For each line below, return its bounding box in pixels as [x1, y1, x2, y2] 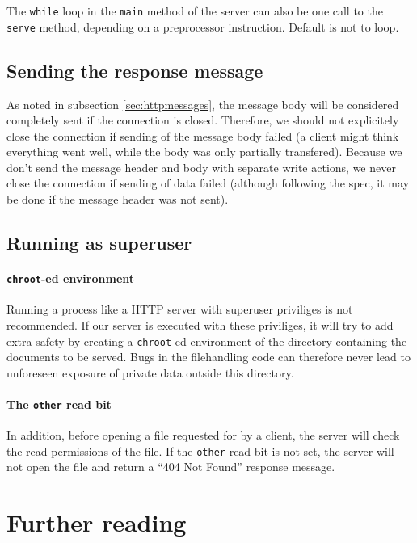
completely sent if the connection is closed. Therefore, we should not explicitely [6, 112, 399, 128]
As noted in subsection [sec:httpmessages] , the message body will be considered [6, 95, 399, 112]
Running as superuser [6, 230, 192, 255]
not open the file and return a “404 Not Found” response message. [6, 458, 335, 475]
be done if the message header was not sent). [6, 191, 229, 208]
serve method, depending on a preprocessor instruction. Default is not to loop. [6, 18, 399, 35]
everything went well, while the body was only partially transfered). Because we [6, 143, 402, 160]
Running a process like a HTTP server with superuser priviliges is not [6, 301, 353, 318]
